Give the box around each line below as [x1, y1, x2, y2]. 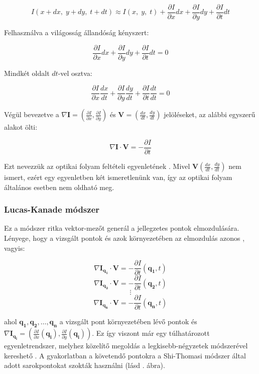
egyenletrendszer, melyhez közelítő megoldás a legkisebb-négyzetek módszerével [4, 340, 248, 351]
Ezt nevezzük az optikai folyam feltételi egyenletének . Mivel [4, 161, 190, 171]
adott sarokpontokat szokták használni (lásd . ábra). [4, 360, 165, 370]
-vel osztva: [58, 67, 92, 78]
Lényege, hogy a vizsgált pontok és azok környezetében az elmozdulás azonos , [4, 233, 245, 243]
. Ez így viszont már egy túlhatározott [92, 328, 210, 338]
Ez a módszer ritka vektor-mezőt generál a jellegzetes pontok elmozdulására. [4, 223, 239, 233]
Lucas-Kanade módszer [4, 203, 100, 216]
